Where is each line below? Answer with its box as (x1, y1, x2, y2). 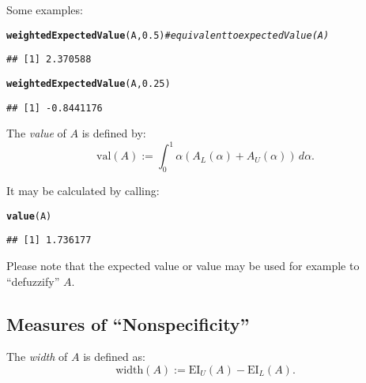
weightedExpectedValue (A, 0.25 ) (6, 77, 171, 89)
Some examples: (6, 2, 83, 17)
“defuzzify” (6, 272, 60, 289)
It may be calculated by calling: (6, 182, 160, 199)
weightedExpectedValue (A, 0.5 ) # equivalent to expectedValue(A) (6, 29, 330, 41)
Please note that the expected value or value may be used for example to (6, 257, 360, 274)
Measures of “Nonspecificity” (6, 311, 250, 336)
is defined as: (83, 348, 145, 365)
